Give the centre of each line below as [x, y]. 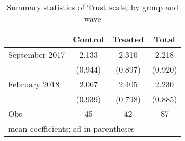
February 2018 [34, 84]
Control [89, 39]
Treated [128, 39]
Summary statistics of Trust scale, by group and [93, 7]
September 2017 [37, 54]
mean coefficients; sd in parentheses [71, 128]
